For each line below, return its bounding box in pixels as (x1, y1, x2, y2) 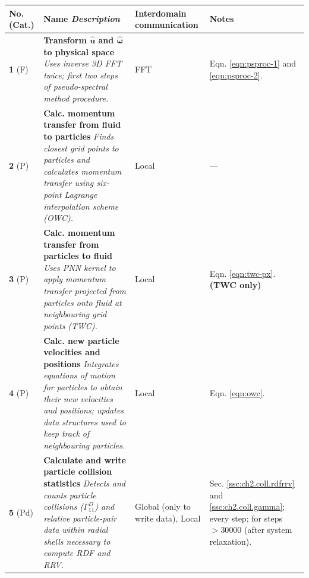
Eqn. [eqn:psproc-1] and (209, 57, 297, 70)
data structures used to (43, 415, 127, 428)
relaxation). (209, 535, 252, 547)
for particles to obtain (43, 380, 122, 393)
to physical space (43, 45, 115, 58)
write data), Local (135, 511, 201, 524)
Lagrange (64, 188, 97, 200)
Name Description (43, 12, 120, 25)
